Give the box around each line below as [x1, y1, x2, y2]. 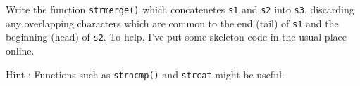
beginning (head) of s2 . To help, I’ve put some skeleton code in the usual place [6, 29, 347, 44]
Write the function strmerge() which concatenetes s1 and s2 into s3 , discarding [6, 2, 354, 16]
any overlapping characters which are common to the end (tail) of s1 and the [6, 15, 339, 30]
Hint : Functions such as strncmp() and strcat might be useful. [6, 66, 285, 81]
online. [6, 43, 35, 57]
